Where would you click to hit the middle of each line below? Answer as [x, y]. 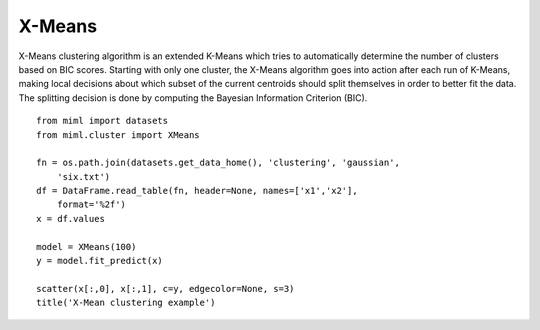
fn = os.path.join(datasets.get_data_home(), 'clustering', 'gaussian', [218, 163]
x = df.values [70, 218]
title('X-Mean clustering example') [126, 303]
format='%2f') [91, 204]
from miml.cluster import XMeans [118, 134]
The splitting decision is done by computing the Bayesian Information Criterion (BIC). [193, 97]
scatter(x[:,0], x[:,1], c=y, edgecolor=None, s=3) [165, 288]
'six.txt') [83, 176]
